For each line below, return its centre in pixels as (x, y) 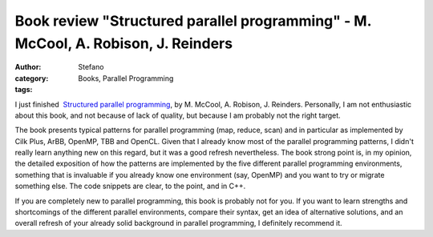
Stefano (91, 67)
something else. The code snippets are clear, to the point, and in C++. (130, 186)
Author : (28, 67)
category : (32, 78)
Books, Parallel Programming (126, 78)
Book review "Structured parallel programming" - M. (193, 21)
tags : (24, 90)
